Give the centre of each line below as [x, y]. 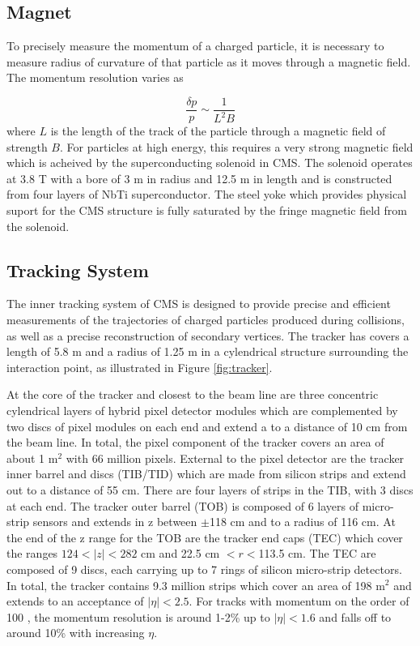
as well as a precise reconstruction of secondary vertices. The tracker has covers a [208, 335]
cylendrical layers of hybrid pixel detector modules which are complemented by [202, 410]
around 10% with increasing [76, 633]
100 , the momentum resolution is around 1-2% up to [138, 616]
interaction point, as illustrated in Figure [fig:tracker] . [140, 367]
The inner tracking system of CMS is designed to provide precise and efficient [199, 304]
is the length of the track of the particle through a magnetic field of [218, 131]
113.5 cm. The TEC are [317, 553]
